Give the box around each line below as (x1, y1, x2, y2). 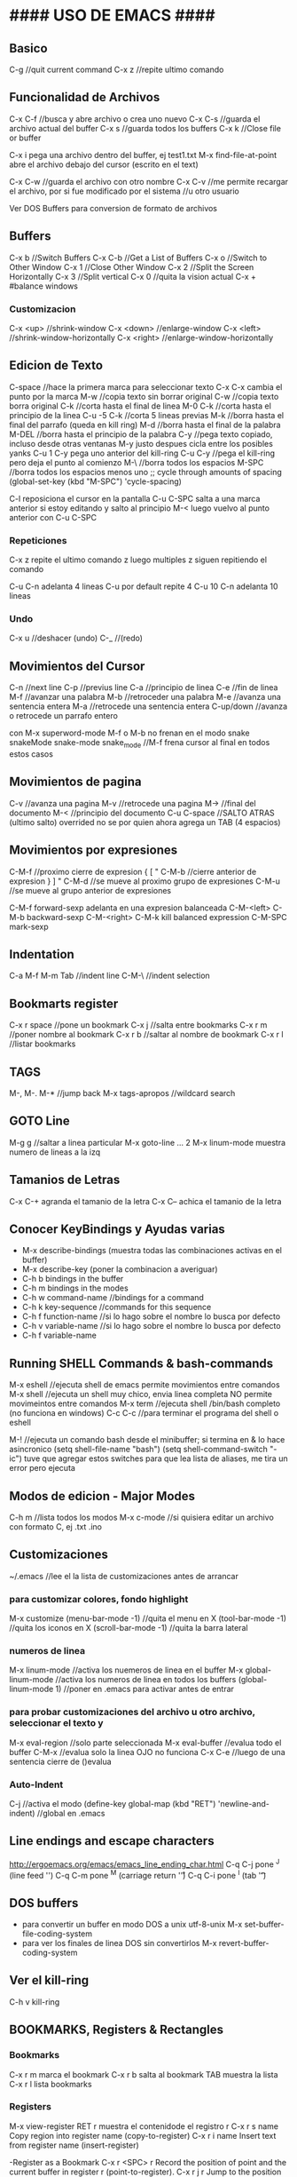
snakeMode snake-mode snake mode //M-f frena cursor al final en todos (9, 737, 270, 750)
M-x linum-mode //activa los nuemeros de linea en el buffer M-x (9, 1665, 244, 1675)
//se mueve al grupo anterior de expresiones (9, 885, 172, 895)
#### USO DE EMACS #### (9, 5, 215, 26)
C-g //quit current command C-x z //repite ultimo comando (9, 64, 224, 75)
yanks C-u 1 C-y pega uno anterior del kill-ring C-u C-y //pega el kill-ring (9, 448, 276, 458)
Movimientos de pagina (9, 775, 142, 790)
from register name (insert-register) (9, 2140, 139, 2150)
